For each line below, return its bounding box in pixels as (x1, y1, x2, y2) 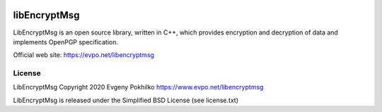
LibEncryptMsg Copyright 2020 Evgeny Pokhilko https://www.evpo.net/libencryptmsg (13, 83, 264, 92)
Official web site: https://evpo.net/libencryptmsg (13, 51, 155, 59)
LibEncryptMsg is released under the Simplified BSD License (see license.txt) (13, 96, 238, 104)
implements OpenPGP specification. (13, 37, 118, 46)
